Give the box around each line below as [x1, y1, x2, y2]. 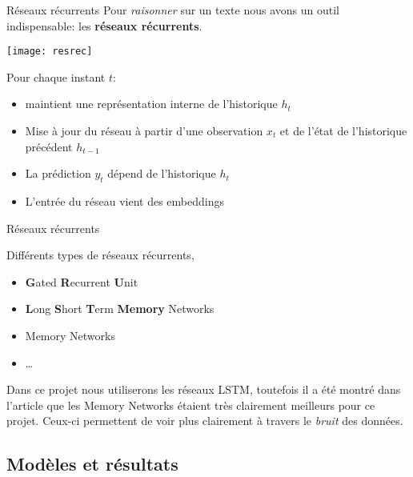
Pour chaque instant [6, 68, 106, 85]
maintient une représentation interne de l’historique [25, 95, 278, 112]
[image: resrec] [6, 46, 93, 58]
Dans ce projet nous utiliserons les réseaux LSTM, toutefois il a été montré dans [6, 381, 401, 398]
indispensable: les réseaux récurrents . [6, 17, 202, 34]
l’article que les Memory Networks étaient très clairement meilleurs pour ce [6, 396, 375, 413]
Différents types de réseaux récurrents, [6, 247, 194, 263]
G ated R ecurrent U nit [25, 273, 138, 290]
